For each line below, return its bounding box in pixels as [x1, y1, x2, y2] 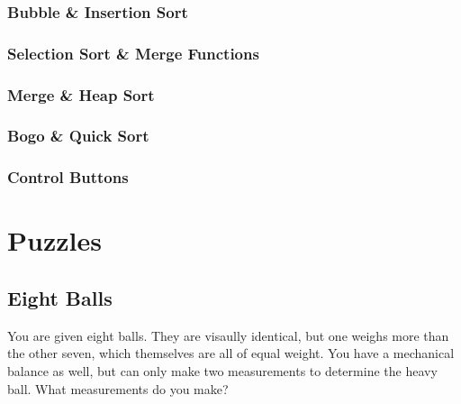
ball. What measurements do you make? [7, 379, 229, 398]
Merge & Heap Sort [7, 83, 155, 106]
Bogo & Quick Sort [7, 124, 149, 147]
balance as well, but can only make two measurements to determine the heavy [7, 361, 438, 380]
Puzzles [7, 222, 102, 259]
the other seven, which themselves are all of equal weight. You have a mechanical [7, 344, 455, 363]
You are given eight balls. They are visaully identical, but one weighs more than [7, 326, 449, 344]
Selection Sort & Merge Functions [7, 41, 259, 64]
